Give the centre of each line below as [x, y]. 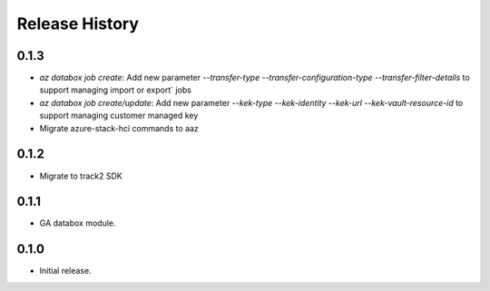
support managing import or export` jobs [116, 90]
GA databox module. [78, 223]
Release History [78, 24]
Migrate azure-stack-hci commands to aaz [119, 128]
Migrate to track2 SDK [81, 176]
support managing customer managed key [119, 116]
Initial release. [65, 271]
